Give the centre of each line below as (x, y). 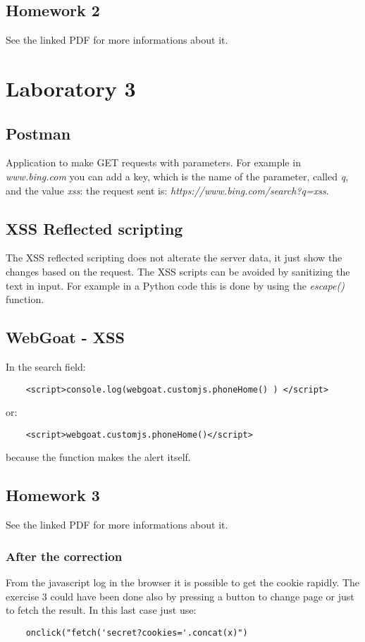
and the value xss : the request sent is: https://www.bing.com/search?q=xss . (167, 190)
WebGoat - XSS (65, 337)
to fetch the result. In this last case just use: (101, 610)
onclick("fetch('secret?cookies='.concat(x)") (137, 632)
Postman (38, 133)
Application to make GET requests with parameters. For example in (153, 162)
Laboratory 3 (71, 88)
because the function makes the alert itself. (98, 457)
